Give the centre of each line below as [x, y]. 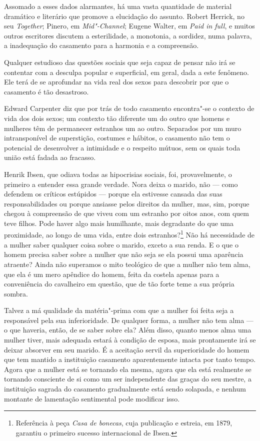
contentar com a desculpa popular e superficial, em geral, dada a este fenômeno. [126, 72]
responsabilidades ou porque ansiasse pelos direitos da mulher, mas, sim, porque [127, 203]
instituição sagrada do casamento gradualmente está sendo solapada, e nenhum [125, 389]
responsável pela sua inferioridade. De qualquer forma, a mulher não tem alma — [129, 320]
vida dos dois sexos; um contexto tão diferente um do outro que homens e [117, 118]
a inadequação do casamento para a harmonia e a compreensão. [101, 45]
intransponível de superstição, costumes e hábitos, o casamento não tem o [117, 138]
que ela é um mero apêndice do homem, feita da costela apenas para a [112, 274]
